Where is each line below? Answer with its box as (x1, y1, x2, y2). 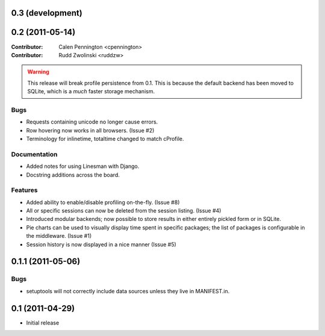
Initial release (26, 319, 60, 326)
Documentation (11, 150, 58, 158)
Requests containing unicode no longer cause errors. (26, 118, 158, 126)
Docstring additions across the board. (26, 171, 120, 178)
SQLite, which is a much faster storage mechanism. (27, 88, 155, 95)
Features (11, 186, 38, 194)
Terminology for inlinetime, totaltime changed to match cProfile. (26, 135, 184, 143)
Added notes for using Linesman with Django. (26, 163, 140, 170)
